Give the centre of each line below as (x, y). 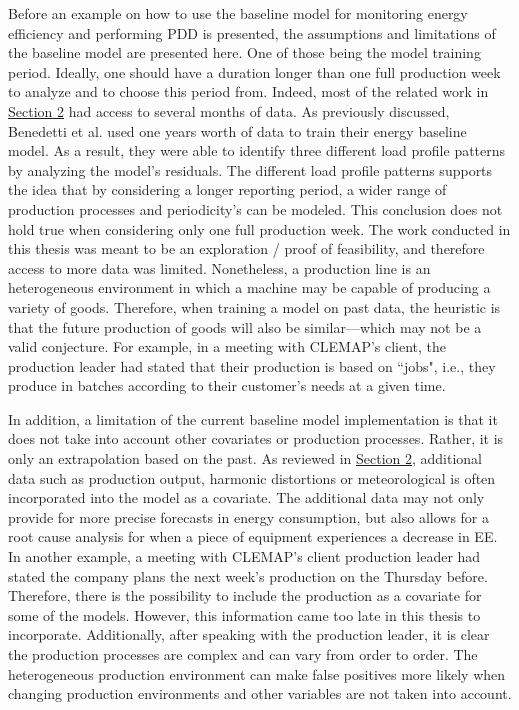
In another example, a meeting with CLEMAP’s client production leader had (244, 556)
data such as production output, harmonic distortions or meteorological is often (252, 477)
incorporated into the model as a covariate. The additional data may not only (246, 497)
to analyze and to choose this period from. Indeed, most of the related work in (248, 91)
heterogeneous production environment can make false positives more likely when (257, 673)
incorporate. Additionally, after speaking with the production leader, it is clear (249, 634)
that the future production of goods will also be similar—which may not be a (245, 326)
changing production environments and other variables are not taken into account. (260, 693)
